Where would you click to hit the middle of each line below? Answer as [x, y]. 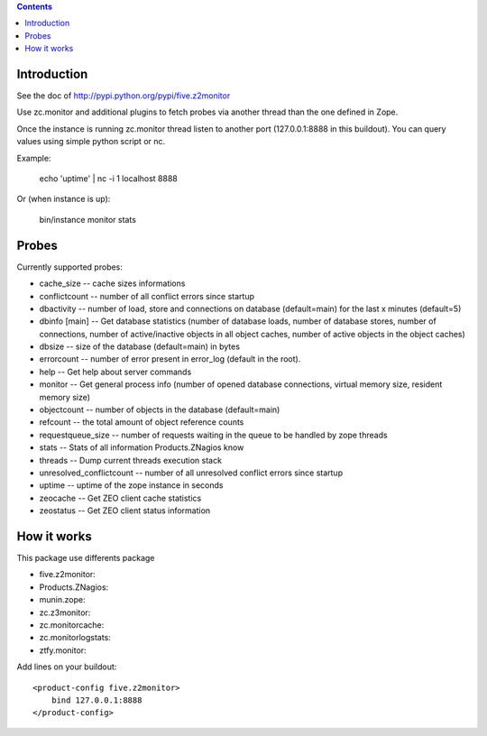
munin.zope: [62, 600]
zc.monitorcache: [72, 625]
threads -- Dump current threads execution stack [131, 460]
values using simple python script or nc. [91, 142]
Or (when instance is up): [64, 199]
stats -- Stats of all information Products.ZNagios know [142, 447]
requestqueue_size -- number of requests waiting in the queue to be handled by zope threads [213, 435]
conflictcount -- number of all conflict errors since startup [147, 296]
